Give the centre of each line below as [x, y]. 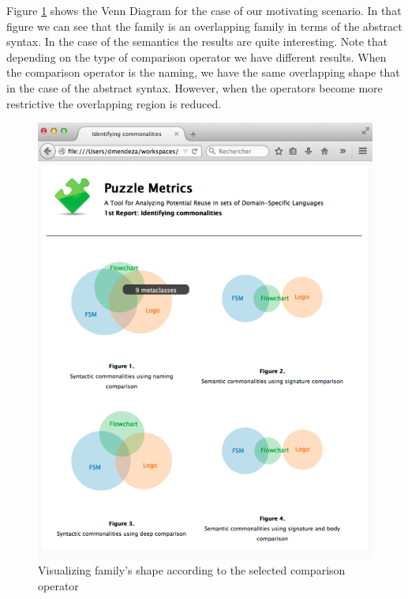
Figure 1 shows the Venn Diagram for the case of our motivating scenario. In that [204, 10]
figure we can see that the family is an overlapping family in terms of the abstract [204, 26]
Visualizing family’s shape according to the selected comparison [192, 570]
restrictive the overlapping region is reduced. [114, 103]
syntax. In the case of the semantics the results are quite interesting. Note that [197, 41]
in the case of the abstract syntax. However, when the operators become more [195, 87]
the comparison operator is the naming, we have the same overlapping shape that [203, 72]
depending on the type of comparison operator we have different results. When [197, 57]
